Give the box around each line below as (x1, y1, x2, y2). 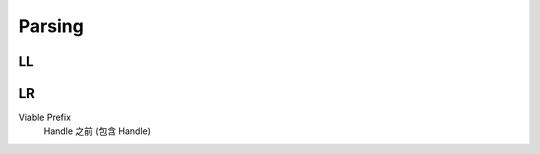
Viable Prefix (18, 111, 72, 124)
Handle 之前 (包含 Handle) (43, 125, 152, 137)
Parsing (18, 15, 84, 37)
